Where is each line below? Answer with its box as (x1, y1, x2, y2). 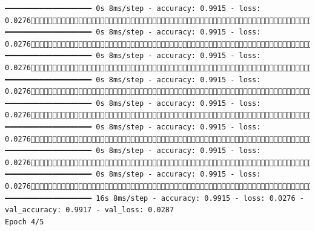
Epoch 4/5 (5, 217, 44, 226)
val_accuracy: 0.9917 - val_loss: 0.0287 (5, 206, 174, 215)
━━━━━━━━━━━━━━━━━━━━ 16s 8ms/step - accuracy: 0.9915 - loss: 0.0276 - (5, 194, 304, 203)
